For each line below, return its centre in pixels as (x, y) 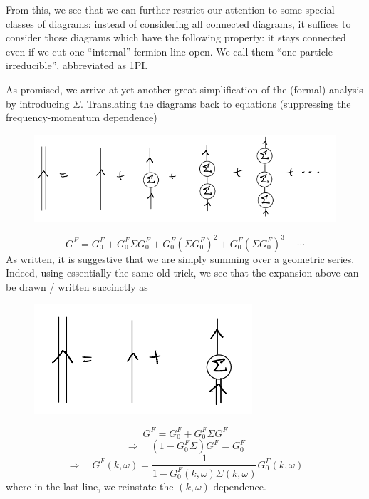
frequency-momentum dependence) (82, 117)
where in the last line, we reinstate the (90, 486)
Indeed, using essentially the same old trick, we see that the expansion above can (182, 273)
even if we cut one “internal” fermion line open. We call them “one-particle (169, 51)
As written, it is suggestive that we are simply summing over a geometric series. (180, 258)
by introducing (38, 103)
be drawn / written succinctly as (77, 287)
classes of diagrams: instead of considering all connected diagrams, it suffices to (178, 23)
